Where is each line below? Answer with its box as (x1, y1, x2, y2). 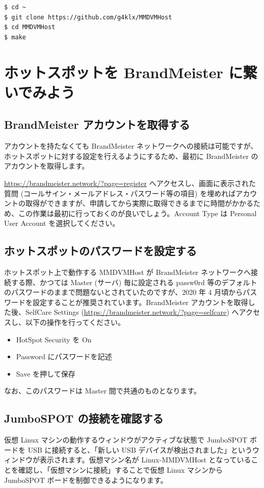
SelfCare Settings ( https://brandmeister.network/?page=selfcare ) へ (25, 307, 239, 317)
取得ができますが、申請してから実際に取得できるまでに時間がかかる (25, 198, 254, 208)
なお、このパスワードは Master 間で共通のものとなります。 (4, 385, 201, 396)
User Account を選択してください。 (4, 218, 120, 228)
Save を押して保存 (16, 368, 75, 379)
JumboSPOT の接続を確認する (4, 410, 164, 426)
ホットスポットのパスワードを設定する (4, 243, 197, 259)
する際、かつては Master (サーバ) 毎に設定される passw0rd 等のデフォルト (11, 276, 257, 287)
